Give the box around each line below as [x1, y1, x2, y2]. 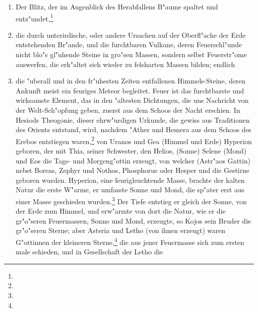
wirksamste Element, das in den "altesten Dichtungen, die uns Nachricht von [15, 95, 249, 105]
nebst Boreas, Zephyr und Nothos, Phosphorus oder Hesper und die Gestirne [15, 165, 250, 175]
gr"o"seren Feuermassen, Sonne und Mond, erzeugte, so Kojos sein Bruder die [15, 215, 251, 226]
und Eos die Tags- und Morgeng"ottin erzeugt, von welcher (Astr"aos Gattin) [15, 155, 251, 165]
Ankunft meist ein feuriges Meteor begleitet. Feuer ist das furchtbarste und [15, 85, 244, 95]
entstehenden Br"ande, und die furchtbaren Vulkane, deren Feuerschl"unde [15, 39, 242, 50]
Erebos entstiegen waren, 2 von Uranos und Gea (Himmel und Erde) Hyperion [15, 134, 252, 146]
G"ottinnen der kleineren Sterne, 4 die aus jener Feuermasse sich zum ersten [15, 235, 245, 247]
